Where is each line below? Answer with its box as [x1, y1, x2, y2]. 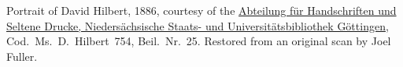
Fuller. [6, 48, 38, 64]
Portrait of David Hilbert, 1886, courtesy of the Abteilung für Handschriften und [6, 2, 397, 18]
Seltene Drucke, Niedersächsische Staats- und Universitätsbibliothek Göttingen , [6, 17, 389, 33]
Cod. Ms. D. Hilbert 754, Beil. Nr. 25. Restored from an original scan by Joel [6, 33, 391, 49]
